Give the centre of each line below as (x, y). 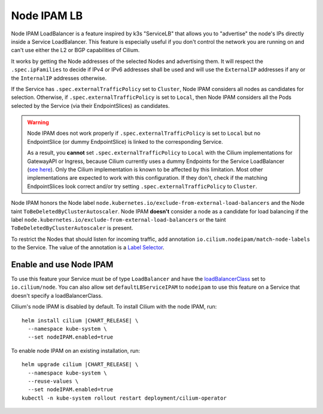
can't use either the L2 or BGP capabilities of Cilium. (75, 50)
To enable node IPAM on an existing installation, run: (76, 350)
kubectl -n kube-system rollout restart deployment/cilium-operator (124, 398)
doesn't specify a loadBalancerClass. (57, 295)
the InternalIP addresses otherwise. (59, 78)
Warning (38, 122)
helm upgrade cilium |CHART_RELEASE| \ (80, 365)
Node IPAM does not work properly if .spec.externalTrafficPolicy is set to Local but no (144, 133)
